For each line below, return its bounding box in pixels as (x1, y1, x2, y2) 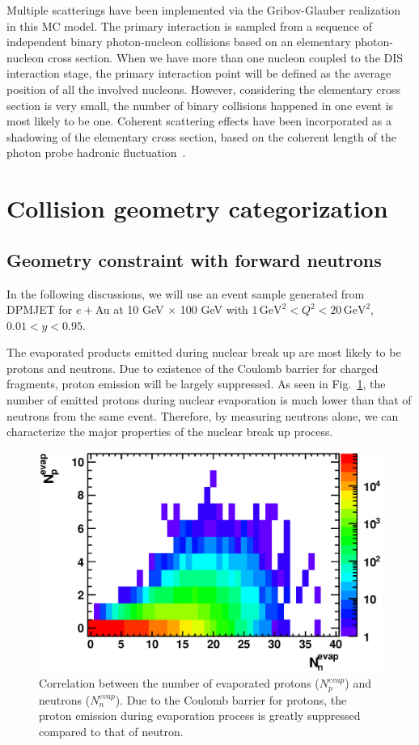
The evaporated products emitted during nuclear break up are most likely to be (6, 344, 401, 361)
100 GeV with (180, 301, 248, 318)
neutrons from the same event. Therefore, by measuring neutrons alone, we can (6, 407, 399, 424)
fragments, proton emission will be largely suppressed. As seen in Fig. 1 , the (6, 375, 386, 392)
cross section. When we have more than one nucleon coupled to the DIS (47, 49, 404, 66)
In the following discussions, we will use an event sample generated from (6, 285, 365, 302)
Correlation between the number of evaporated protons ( (39, 675, 320, 692)
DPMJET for (6, 301, 73, 318)
